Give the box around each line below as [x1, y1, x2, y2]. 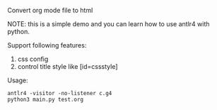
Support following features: [7, 41, 87, 49]
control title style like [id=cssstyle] [17, 62, 118, 70]
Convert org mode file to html [7, 6, 93, 14]
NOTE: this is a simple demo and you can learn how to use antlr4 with [7, 20, 210, 28]
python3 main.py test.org [7, 96, 83, 103]
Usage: [7, 76, 28, 84]
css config [17, 55, 49, 63]
